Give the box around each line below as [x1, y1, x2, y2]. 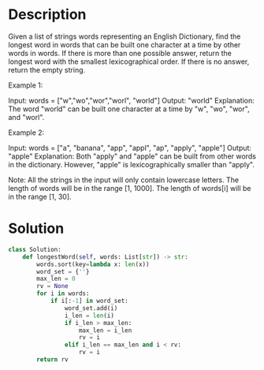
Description [8, 6, 87, 24]
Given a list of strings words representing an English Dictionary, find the [8, 32, 241, 41]
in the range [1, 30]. [8, 192, 73, 201]
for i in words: [36, 290, 90, 297]
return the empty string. [8, 65, 86, 74]
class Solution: [8, 245, 61, 253]
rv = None [36, 282, 69, 290]
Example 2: [8, 128, 45, 137]
